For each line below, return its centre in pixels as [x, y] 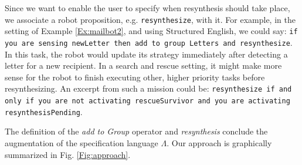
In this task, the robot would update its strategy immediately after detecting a [146, 54]
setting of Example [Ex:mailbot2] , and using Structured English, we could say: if [151, 31]
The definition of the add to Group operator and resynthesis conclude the [136, 131]
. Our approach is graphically [219, 142]
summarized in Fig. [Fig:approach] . [68, 154]
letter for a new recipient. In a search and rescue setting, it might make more [143, 65]
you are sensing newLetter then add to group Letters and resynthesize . [149, 42]
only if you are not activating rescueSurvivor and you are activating [147, 101]
